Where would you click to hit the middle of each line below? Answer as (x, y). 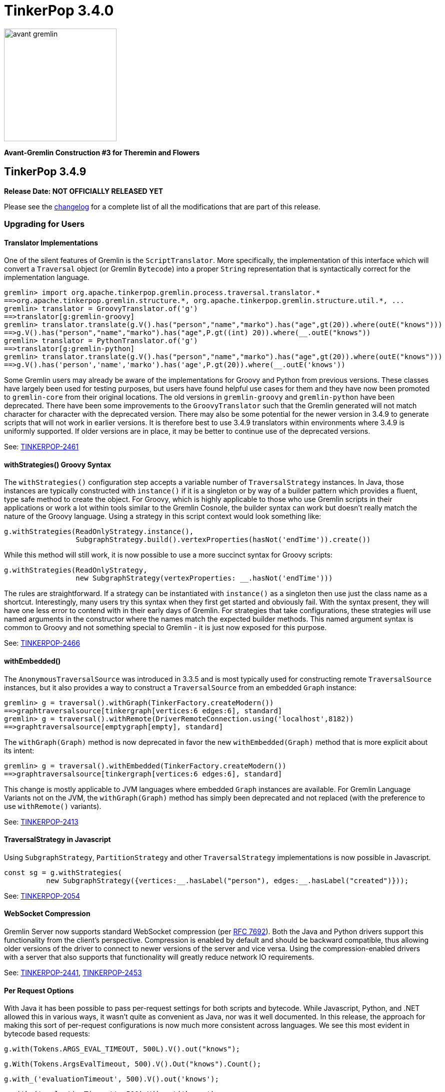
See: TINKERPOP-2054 (42, 896)
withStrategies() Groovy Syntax (58, 464)
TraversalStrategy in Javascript (57, 840)
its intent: (19, 750)
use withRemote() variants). (53, 806)
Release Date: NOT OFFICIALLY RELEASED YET (84, 191)
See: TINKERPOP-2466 (42, 643)
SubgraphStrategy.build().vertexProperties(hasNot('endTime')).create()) (223, 540)
